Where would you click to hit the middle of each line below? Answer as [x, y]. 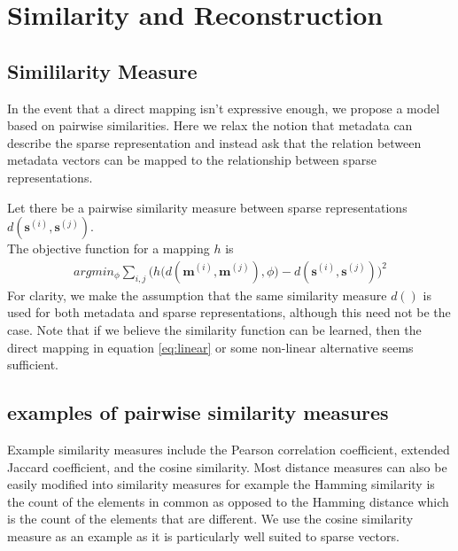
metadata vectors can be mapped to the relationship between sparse [192, 160]
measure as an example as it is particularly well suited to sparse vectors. [203, 535]
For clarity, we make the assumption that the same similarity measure [197, 295]
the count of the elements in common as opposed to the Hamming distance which [228, 501]
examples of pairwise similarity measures [198, 412]
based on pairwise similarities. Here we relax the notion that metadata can [210, 125]
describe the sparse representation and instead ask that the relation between [214, 142]
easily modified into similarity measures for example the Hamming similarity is [221, 484]
